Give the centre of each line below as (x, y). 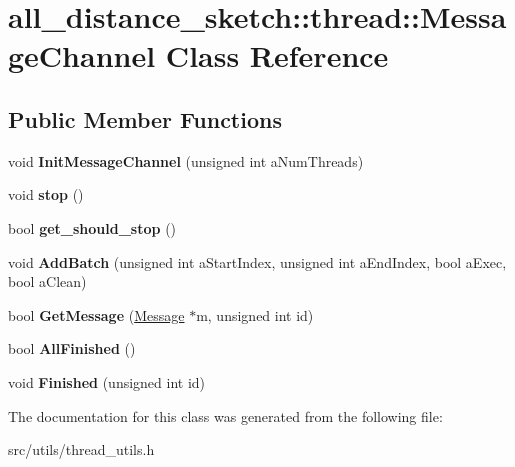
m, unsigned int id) (255, 314)
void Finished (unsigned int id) (107, 381)
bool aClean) (47, 281)
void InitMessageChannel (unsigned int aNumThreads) (186, 160)
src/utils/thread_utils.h (81, 449)
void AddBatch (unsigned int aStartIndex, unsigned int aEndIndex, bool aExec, (257, 261)
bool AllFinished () (72, 348)
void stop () (46, 194)
